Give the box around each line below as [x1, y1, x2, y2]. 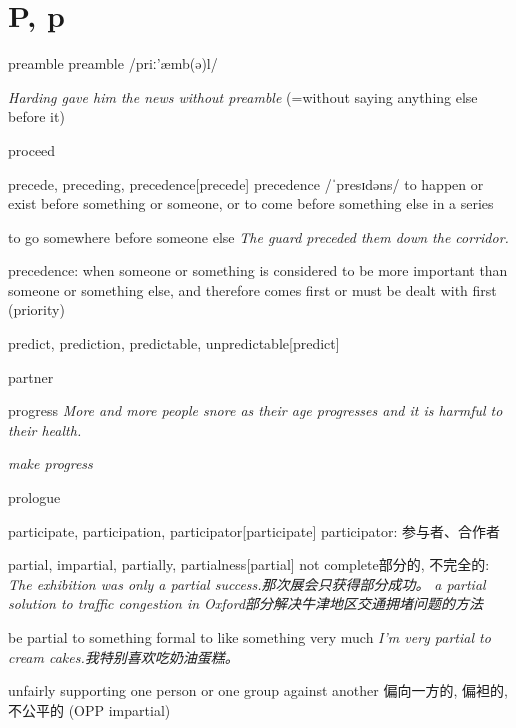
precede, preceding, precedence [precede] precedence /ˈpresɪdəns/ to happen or [8, 173, 484, 194]
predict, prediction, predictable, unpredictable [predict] [8, 333, 340, 354]
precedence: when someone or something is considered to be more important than [8, 260, 508, 281]
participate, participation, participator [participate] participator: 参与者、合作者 [8, 520, 500, 541]
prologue [8, 487, 61, 508]
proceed [8, 139, 56, 160]
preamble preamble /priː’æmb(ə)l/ [8, 53, 218, 74]
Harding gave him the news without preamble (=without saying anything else [8, 86, 478, 107]
